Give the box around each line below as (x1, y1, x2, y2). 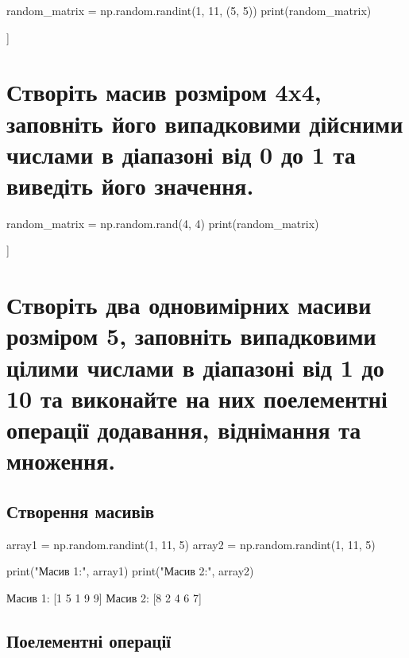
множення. (6, 444, 116, 477)
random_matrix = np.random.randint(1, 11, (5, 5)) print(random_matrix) (6, 2, 372, 18)
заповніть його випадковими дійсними (6, 106, 403, 139)
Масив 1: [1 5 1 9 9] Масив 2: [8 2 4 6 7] (6, 589, 202, 606)
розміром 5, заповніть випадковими (6, 319, 376, 352)
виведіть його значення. (6, 168, 254, 201)
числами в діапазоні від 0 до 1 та (6, 137, 356, 170)
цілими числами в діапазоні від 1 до (6, 350, 384, 383)
